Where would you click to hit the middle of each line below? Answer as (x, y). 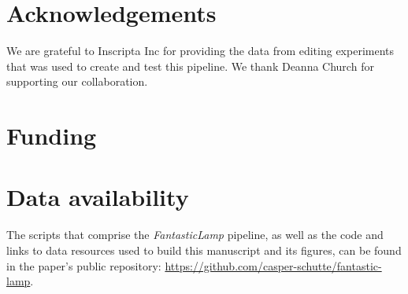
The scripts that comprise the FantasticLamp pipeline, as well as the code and (195, 235)
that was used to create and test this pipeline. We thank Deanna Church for (190, 66)
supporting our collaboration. (77, 81)
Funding (52, 136)
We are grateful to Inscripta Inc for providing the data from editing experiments (200, 51)
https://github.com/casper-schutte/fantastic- (273, 265)
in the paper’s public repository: (84, 265)
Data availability (98, 197)
